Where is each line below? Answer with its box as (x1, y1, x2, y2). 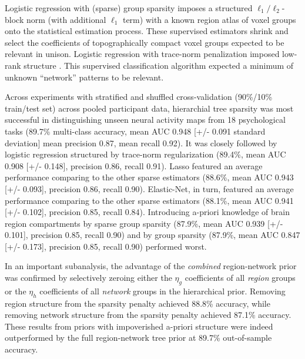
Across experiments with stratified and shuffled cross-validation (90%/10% (5, 90, 273, 103)
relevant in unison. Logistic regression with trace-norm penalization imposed (5, 48, 280, 60)
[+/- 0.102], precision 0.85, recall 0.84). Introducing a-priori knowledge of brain (5, 206, 290, 218)
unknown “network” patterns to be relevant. (5, 71, 164, 83)
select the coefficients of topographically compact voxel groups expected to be (5, 36, 284, 48)
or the (5, 284, 26, 297)
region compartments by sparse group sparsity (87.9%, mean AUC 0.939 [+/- (5, 217, 283, 229)
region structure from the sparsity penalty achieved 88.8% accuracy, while (5, 297, 270, 309)
